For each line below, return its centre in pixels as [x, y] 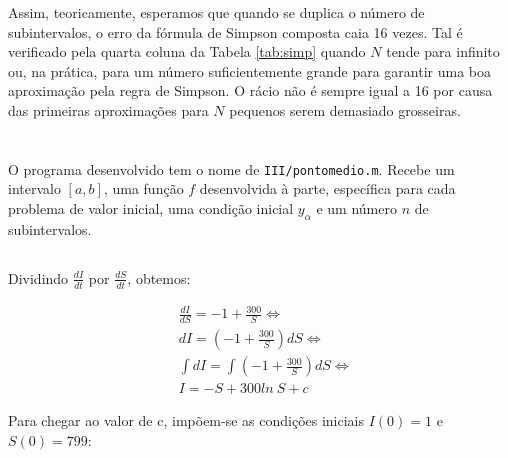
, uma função [143, 188]
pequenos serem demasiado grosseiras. [345, 109]
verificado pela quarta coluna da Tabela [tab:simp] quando [187, 51]
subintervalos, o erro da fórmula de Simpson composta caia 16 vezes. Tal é [235, 31]
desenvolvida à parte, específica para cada [327, 188]
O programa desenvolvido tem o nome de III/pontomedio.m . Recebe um [231, 168]
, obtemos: [159, 277]
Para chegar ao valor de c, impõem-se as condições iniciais [186, 420]
